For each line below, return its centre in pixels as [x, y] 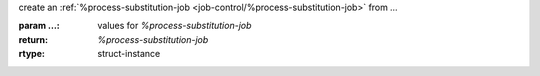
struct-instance [129, 54]
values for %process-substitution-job [174, 26]
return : [33, 39]
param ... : [39, 26]
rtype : [31, 54]
